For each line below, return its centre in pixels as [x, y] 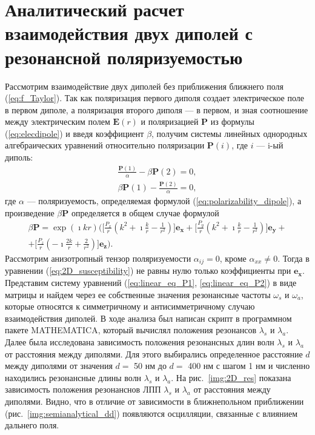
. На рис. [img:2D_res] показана [231, 377]
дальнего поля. [32, 425]
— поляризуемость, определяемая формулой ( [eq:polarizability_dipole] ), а [164, 201]
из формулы [232, 121]
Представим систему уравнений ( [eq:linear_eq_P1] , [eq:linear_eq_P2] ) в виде [151, 283]
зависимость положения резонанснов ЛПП [83, 389]
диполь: [19, 157]
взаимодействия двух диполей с [129, 33]
